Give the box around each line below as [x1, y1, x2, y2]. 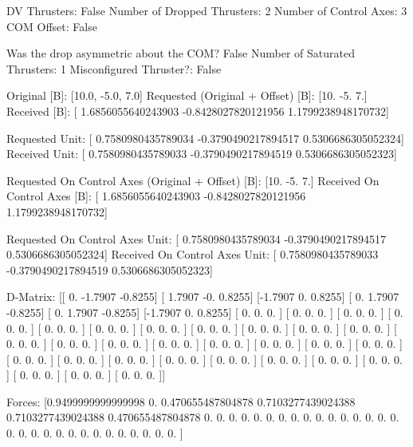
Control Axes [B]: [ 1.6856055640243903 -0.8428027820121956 [6, 188, 306, 204]
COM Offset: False [6, 18, 97, 34]
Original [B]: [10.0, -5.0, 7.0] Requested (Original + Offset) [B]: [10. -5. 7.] [6, 87, 368, 104]
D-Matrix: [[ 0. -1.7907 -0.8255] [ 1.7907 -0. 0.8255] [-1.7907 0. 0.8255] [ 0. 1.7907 [6, 288, 399, 305]
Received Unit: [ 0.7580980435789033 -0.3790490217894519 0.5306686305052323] [6, 145, 397, 162]
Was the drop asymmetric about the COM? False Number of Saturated [6, 45, 355, 61]
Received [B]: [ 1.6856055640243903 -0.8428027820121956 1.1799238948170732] [6, 102, 389, 119]
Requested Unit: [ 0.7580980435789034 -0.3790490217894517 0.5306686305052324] [6, 129, 404, 146]
